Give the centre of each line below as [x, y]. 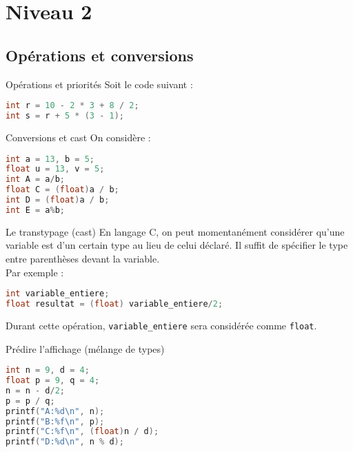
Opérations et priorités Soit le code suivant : [99, 84]
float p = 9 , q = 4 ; [53, 381]
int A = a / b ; [35, 179]
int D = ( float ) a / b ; [58, 200]
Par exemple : [35, 272]
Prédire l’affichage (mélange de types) [85, 348]
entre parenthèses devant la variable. [83, 258]
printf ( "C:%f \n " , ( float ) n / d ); [82, 432]
